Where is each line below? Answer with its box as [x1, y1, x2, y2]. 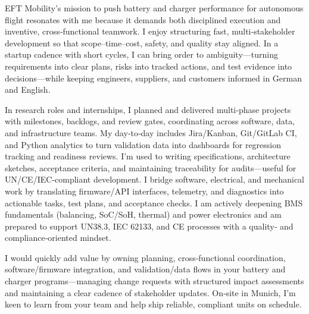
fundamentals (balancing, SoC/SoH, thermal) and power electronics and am [5, 208, 282, 221]
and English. [5, 83, 51, 96]
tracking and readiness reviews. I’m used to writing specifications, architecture [5, 150, 291, 162]
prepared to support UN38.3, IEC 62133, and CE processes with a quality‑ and [5, 219, 294, 232]
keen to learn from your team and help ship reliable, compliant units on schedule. [5, 298, 302, 310]
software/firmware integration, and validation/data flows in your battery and [5, 263, 286, 275]
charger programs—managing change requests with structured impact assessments [5, 275, 304, 287]
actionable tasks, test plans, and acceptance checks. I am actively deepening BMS [5, 196, 303, 209]
